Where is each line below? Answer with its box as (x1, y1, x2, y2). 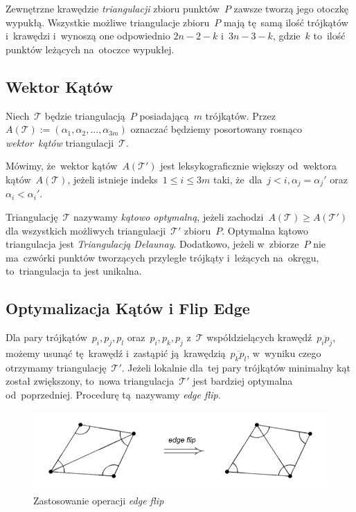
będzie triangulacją (44, 108, 125, 122)
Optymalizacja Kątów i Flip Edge (6, 298, 250, 319)
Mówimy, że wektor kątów (6, 158, 118, 173)
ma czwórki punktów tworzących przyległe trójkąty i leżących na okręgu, (6, 250, 319, 264)
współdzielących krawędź (206, 330, 312, 345)
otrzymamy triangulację (6, 360, 107, 374)
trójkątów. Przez (205, 108, 276, 122)
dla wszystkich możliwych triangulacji (6, 223, 166, 237)
